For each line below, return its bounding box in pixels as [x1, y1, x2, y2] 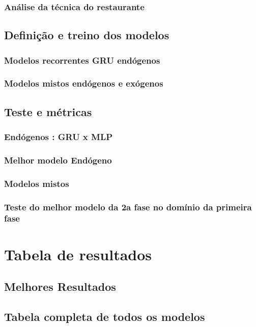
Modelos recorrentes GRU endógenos [4, 53, 160, 66]
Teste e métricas [4, 103, 92, 119]
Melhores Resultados [4, 279, 116, 294]
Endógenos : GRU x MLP [4, 130, 113, 143]
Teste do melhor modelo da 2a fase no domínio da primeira [4, 200, 252, 213]
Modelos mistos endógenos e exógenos [4, 77, 163, 90]
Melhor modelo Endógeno [4, 153, 112, 166]
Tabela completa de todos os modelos [4, 308, 205, 324]
